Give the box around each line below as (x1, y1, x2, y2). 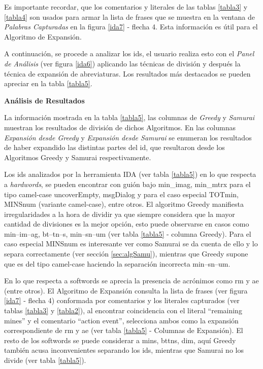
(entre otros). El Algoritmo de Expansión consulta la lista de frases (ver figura (4, 285, 248, 296)
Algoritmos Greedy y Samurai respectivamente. (4, 152, 151, 162)
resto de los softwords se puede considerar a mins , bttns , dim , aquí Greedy (4, 335, 236, 345)
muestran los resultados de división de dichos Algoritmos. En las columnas (4, 122, 236, 132)
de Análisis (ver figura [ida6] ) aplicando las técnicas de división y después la (4, 58, 241, 68)
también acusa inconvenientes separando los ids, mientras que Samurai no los (4, 345, 244, 355)
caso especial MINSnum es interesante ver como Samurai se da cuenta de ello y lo (4, 238, 258, 249)
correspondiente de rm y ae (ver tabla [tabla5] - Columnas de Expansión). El (4, 325, 243, 336)
